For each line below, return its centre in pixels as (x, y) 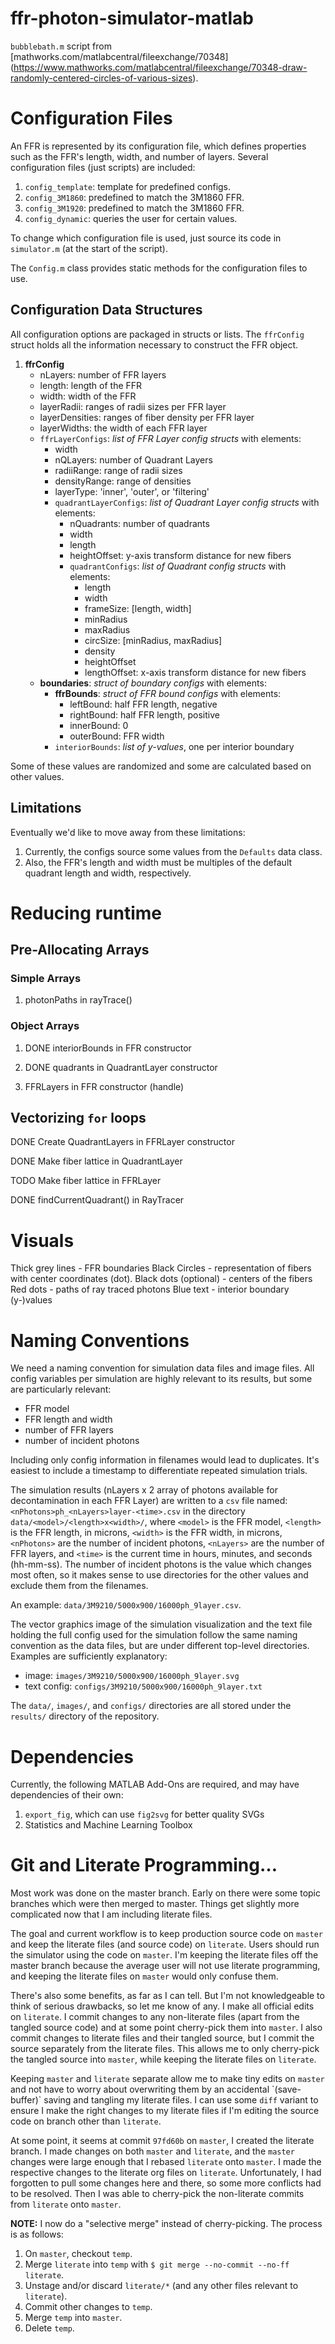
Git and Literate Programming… (144, 1865)
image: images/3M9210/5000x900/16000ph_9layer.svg (132, 1676)
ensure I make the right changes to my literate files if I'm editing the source (165, 2111)
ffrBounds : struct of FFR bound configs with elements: (168, 693)
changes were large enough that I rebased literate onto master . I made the (166, 2162)
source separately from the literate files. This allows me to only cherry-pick (165, 2049)
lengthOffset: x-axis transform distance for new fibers (195, 672)
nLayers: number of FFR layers (103, 374)
